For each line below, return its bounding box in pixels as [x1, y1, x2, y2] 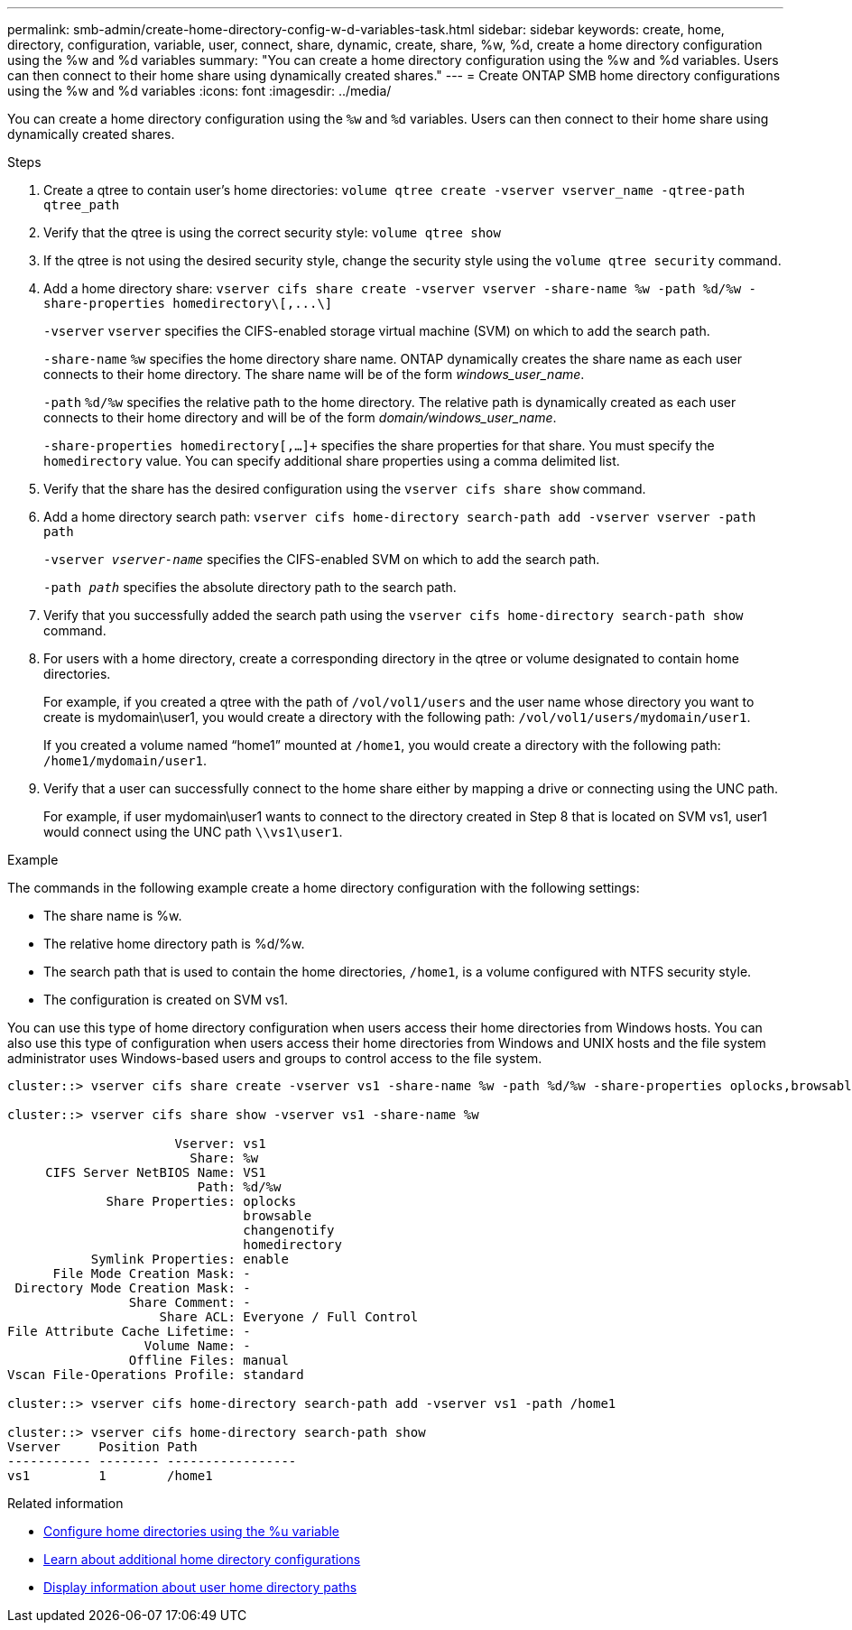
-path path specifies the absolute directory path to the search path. [43, 579, 457, 595]
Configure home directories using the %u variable [43, 1523, 340, 1539]
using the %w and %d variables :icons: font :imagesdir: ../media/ [7, 83, 392, 98]
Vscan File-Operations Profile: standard [7, 1367, 304, 1382]
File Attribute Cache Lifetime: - [7, 1324, 251, 1338]
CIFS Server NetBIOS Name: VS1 [45, 1165, 266, 1180]
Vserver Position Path [7, 1440, 198, 1454]
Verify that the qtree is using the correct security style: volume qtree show [43, 225, 501, 240]
